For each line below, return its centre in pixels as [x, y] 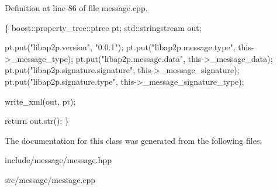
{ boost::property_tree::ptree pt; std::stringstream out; [103, 27]
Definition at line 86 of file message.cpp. [76, 8]
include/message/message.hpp [58, 160]
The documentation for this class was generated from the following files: [134, 140]
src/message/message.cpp [50, 179]
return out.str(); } [37, 121]
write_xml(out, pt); [40, 101]
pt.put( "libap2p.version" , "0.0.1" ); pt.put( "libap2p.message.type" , [120, 47]
